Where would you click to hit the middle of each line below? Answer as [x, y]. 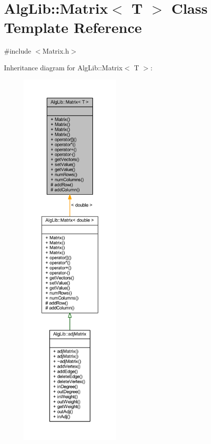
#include [18, 51]
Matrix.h [56, 51]
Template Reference [73, 27]
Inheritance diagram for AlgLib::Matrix [63, 67]
